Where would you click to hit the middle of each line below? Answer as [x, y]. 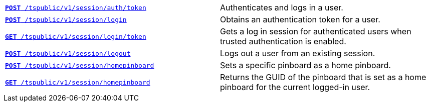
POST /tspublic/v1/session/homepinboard [80, 65]
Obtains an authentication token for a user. [300, 19]
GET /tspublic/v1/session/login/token [76, 36]
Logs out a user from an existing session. [298, 53]
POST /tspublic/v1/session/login [66, 19]
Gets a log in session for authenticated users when [316, 31]
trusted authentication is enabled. [283, 41]
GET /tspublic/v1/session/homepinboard [78, 82]
